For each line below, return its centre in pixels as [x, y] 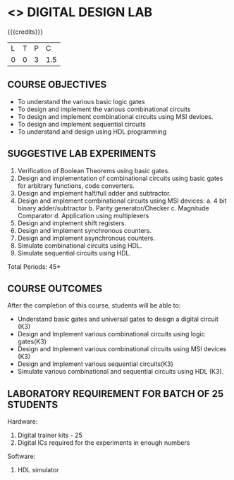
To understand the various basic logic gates [81, 101]
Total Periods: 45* [34, 266]
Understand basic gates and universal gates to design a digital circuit [118, 319]
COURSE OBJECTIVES [57, 85]
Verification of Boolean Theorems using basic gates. [94, 170]
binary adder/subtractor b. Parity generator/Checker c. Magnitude [113, 208]
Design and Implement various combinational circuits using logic [111, 334]
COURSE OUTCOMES [55, 288]
